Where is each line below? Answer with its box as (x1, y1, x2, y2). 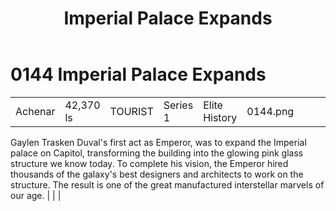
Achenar (15, 104, 56, 118)
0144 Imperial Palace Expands (10, 63, 267, 86)
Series (163, 98, 194, 112)
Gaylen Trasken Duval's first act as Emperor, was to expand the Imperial (10, 136, 307, 148)
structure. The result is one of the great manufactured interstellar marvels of (10, 178, 325, 191)
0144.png (246, 104, 295, 118)
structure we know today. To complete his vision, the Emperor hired (10, 157, 289, 169)
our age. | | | (10, 189, 62, 201)
